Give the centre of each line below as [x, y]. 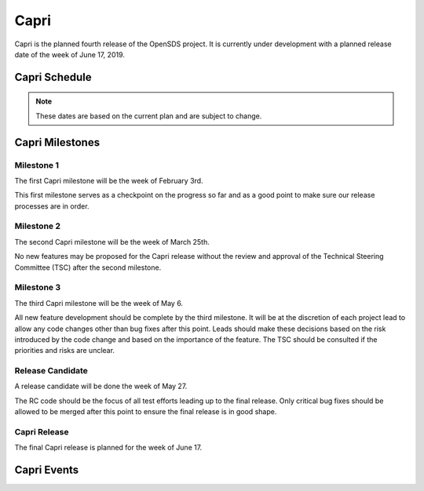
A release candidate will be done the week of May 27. [101, 386]
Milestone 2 [37, 226]
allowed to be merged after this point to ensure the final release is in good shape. [146, 412]
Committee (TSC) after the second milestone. [88, 267]
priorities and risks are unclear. [65, 351]
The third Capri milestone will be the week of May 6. [99, 303]
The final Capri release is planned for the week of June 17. [108, 448]
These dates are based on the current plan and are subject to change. [149, 116]
